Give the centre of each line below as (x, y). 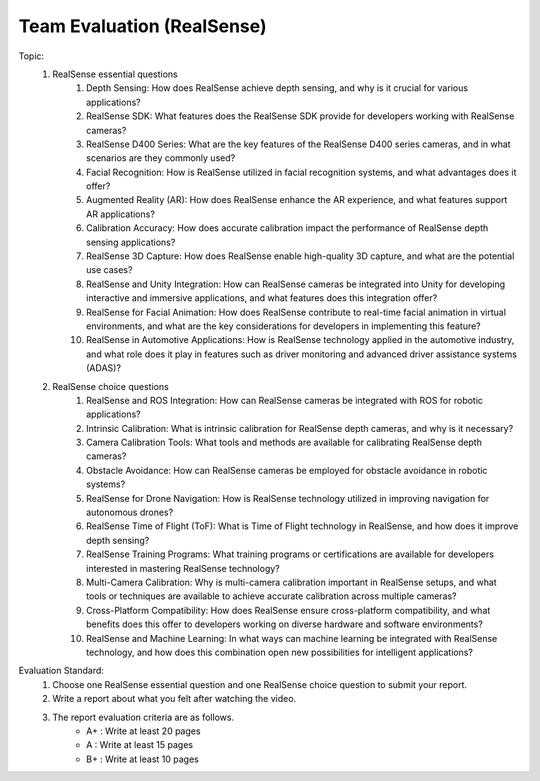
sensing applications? (131, 242)
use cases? (109, 270)
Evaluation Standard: (61, 671)
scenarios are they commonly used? (161, 158)
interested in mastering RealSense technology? (183, 568)
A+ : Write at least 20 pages (143, 731)
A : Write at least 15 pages (140, 745)
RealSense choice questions (110, 386)
